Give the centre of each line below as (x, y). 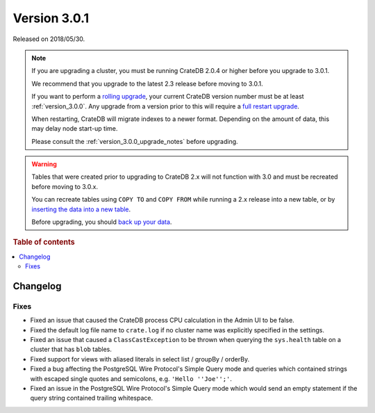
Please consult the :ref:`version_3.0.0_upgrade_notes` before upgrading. (135, 141)
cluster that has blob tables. (71, 349)
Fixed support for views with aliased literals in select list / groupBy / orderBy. (140, 359)
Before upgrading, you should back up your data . (102, 222)
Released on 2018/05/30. (49, 39)
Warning (44, 164)
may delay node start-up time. (75, 129)
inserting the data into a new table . (81, 209)
